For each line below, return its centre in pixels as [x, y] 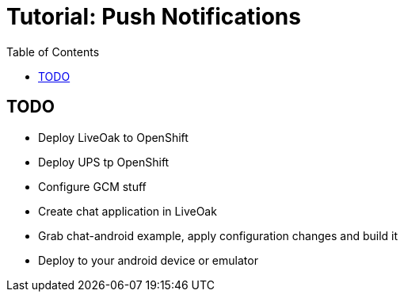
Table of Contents [53, 52]
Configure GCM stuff [92, 186]
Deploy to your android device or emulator [148, 260]
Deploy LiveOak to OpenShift [113, 137]
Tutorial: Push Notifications [154, 17]
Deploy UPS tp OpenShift [104, 162]
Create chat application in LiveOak [128, 211]
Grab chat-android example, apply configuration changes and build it [218, 235]
